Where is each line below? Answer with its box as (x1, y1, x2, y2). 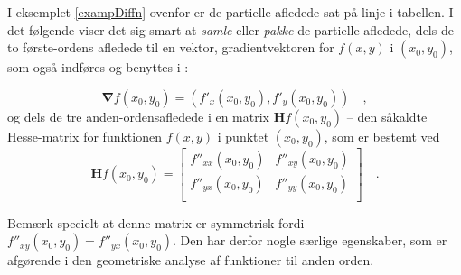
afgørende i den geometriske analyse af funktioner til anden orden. (7, 251, 374, 270)
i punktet (217, 126, 269, 145)
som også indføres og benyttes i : (7, 58, 189, 77)
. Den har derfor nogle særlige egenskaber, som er (173, 231, 447, 250)
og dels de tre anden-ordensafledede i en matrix (7, 106, 269, 125)
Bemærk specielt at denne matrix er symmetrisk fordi (7, 213, 305, 232)
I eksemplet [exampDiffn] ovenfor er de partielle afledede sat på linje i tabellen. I (7, 3, 454, 21)
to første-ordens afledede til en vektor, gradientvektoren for (7, 38, 334, 57)
